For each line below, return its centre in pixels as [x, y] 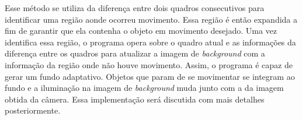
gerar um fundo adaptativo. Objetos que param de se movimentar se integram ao [150, 76]
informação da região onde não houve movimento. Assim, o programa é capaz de [149, 64]
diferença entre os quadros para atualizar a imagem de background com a [135, 53]
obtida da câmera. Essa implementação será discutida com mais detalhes [135, 99]
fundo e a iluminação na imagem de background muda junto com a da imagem [144, 88]
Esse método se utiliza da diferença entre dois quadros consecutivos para [135, 8]
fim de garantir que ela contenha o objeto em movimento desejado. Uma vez [141, 31]
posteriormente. [33, 110]
